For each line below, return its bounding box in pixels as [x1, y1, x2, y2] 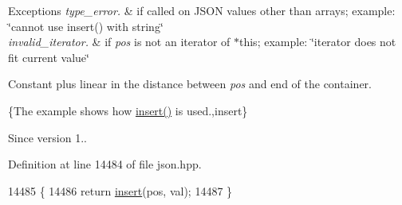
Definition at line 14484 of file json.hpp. [8, 156, 202, 172]
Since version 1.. [8, 129, 87, 145]
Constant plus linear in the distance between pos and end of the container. [8, 75, 372, 92]
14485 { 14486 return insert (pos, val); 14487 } [8, 182, 233, 199]
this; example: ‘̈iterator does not [239, 33, 396, 50]
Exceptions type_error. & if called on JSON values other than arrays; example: [8, 2, 396, 18]
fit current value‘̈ [8, 48, 89, 65]
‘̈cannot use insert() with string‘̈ [8, 17, 164, 34]
